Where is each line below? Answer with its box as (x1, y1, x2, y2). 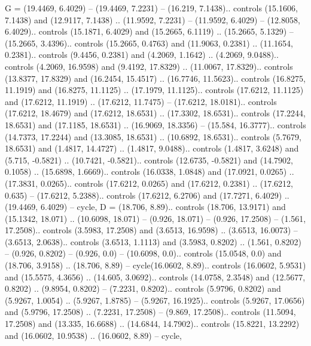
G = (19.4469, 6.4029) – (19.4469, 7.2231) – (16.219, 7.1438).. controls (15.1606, (5, 2, 298, 14)
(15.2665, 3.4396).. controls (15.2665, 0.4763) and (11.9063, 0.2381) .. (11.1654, (5, 36, 293, 49)
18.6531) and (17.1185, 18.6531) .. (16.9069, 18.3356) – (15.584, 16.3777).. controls (5, 118, 306, 131)
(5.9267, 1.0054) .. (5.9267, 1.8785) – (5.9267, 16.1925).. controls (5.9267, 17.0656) (5, 294, 305, 306)
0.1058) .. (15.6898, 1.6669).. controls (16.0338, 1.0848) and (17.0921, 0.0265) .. (5, 165, 294, 178)
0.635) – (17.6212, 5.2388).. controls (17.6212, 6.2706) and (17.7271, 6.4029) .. (5, 189, 289, 201)
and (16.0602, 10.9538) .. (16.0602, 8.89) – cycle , (5, 329, 182, 341)
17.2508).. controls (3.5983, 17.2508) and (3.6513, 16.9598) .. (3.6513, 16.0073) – (5, 224, 298, 236)
